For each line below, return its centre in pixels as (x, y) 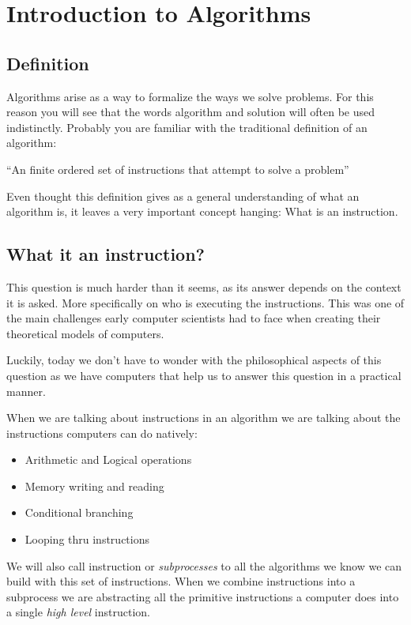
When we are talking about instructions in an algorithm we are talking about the (204, 418)
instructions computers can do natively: (102, 433)
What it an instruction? (106, 254)
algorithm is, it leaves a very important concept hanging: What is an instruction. (202, 211)
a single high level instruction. (78, 612)
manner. (26, 391)
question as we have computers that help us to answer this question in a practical (204, 375)
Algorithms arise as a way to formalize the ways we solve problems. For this (190, 96)
